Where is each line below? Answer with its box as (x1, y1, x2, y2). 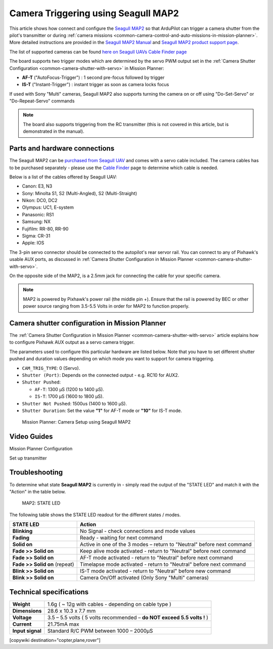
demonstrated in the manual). (23, 128, 84, 134)
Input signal (12, 627, 41, 634)
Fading (12, 535, 30, 542)
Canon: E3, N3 (22, 183, 53, 189)
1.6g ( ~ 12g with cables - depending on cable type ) (47, 600, 171, 607)
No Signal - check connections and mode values (79, 527, 196, 535)
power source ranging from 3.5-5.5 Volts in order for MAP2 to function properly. (23, 303, 190, 309)
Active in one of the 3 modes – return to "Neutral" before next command (79, 541, 252, 548)
